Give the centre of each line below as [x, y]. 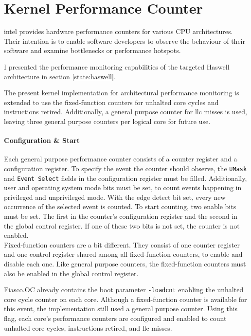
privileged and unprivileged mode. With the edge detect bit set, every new [115, 197]
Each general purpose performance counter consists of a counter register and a [121, 159]
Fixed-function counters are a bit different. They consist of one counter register [122, 244]
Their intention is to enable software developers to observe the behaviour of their [125, 41]
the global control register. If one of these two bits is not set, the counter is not [122, 225]
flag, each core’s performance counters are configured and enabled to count [115, 318]
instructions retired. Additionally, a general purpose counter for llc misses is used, [125, 112]
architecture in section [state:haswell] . [60, 76]
